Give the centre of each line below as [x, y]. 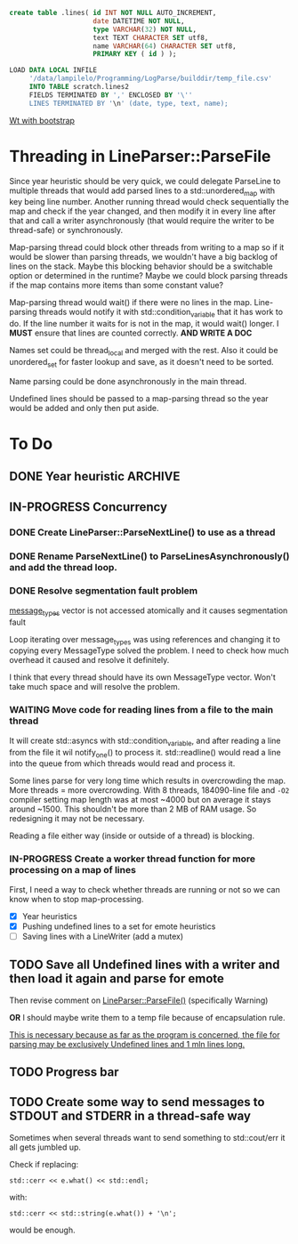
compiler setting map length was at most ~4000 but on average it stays [140, 800]
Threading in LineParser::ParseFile [140, 156]
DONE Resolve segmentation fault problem [104, 591]
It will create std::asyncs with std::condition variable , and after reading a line [145, 741]
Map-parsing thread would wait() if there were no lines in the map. [131, 303]
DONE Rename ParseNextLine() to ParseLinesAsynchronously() [149, 556]
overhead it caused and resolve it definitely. [89, 660]
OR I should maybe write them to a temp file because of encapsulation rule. [148, 1017]
